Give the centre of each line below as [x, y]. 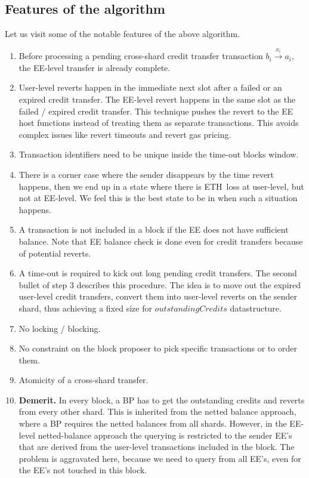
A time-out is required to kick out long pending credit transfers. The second [158, 273]
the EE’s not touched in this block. [83, 470]
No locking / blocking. [60, 328]
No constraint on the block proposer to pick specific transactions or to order [158, 348]
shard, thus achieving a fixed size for [85, 308]
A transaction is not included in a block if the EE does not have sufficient [154, 229]
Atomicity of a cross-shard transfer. [84, 380]
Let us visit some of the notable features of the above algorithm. [123, 34]
